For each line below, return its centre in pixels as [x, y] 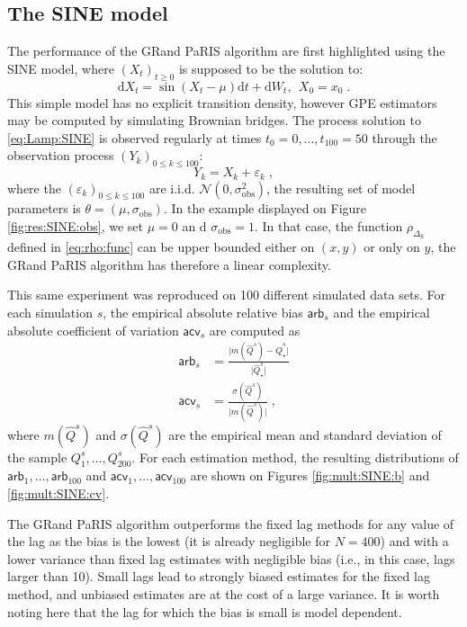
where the [34, 188]
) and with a [414, 541]
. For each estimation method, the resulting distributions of [295, 457]
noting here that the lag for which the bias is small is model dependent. [205, 611]
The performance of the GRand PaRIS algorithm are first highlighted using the [226, 51]
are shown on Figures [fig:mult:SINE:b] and [310, 475]
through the [404, 137]
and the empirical [382, 312]
